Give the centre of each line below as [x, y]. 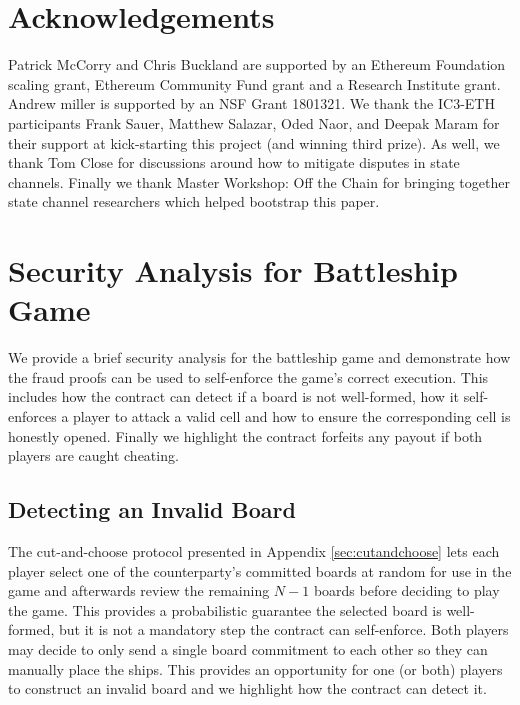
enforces [32, 415]
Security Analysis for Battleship [233, 270]
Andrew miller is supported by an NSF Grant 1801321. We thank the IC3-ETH [251, 103]
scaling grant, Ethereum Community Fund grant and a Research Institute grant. [254, 83]
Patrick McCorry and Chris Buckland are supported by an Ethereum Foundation [257, 64]
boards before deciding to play [406, 590]
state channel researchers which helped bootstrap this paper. [194, 201]
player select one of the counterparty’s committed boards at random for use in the [260, 570]
